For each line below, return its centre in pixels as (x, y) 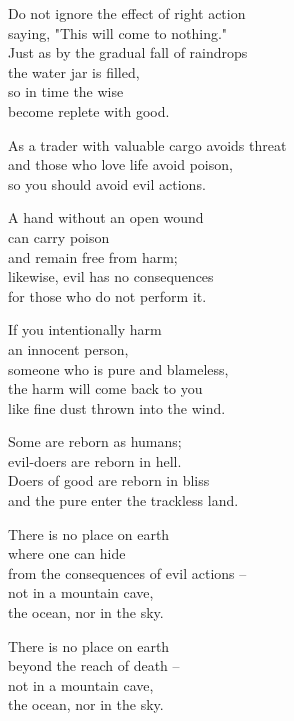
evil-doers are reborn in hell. (95, 460)
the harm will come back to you (105, 388)
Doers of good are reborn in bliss (109, 480)
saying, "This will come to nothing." (118, 32)
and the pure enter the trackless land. (123, 500)
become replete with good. (89, 110)
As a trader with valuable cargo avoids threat (147, 144)
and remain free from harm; (93, 256)
